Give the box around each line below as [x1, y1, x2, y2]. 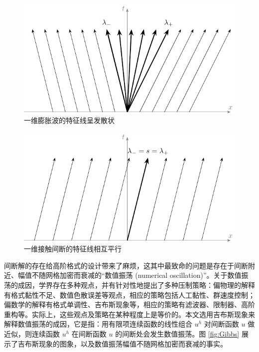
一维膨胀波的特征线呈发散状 [24, 115, 115, 125]
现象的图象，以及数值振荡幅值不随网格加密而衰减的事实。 [38, 338, 227, 349]
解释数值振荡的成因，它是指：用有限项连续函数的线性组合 [4, 319, 192, 329]
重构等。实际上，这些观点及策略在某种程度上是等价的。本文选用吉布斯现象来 [4, 309, 255, 319]
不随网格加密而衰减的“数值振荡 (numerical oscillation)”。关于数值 [31, 270, 242, 280]
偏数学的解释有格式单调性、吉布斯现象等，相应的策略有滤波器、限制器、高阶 [4, 299, 255, 310]
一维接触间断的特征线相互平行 [24, 243, 122, 254]
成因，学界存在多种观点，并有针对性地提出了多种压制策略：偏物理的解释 [17, 280, 255, 290]
